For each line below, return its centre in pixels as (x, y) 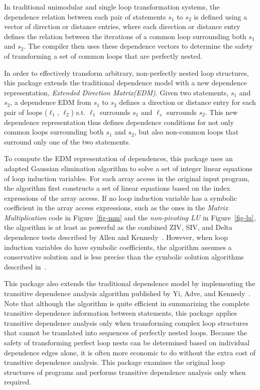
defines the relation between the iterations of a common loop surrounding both (125, 36)
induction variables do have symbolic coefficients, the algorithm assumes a (118, 247)
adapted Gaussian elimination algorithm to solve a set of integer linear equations (128, 168)
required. (18, 382)
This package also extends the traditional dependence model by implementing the (130, 283)
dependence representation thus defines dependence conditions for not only (119, 122)
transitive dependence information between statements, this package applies (121, 313)
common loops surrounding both (54, 132)
